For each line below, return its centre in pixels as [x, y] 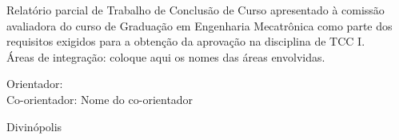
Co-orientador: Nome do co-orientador [100, 99]
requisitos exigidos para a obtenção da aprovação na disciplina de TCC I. [186, 41]
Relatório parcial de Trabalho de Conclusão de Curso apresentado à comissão [196, 10]
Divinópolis [34, 126]
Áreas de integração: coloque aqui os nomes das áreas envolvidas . [166, 56]
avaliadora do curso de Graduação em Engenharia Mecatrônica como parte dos [199, 25]
